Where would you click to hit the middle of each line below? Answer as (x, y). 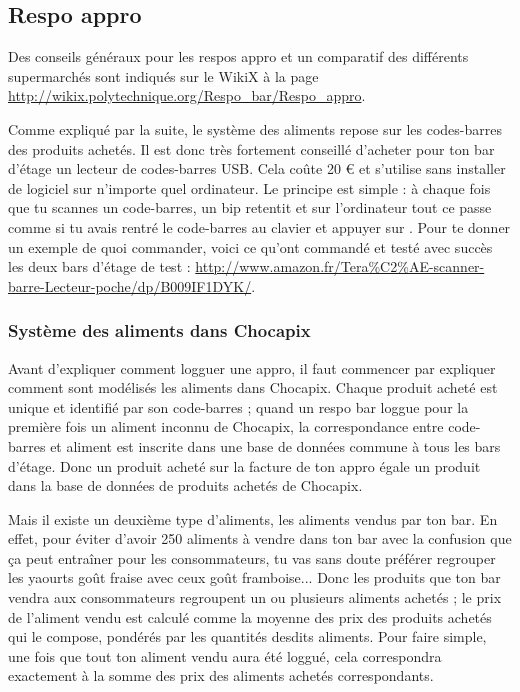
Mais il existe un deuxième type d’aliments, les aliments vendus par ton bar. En (253, 518)
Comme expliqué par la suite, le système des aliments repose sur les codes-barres (255, 128)
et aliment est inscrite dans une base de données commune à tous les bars (275, 445)
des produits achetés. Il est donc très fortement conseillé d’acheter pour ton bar (251, 148)
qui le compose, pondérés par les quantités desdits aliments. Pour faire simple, (247, 636)
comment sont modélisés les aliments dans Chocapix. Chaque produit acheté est (253, 387)
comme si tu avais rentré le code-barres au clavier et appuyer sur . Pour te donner (259, 226)
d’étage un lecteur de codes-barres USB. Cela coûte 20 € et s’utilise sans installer (257, 168)
